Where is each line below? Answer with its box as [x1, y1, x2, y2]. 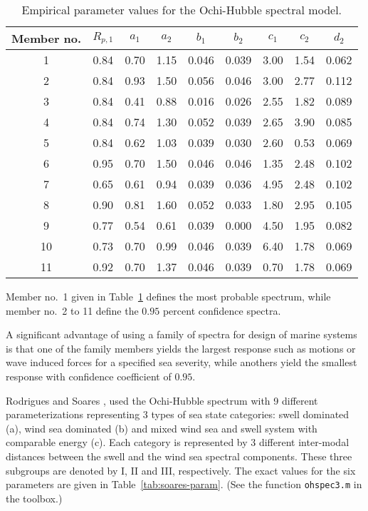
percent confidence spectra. [162, 303, 281, 318]
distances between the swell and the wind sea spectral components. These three [6, 448, 352, 463]
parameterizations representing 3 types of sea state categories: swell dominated [6, 407, 349, 422]
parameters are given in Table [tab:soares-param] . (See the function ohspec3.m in [6, 477, 362, 492]
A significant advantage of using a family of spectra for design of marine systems [6, 327, 357, 342]
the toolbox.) [6, 490, 63, 505]
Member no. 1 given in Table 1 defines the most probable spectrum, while [6, 289, 331, 303]
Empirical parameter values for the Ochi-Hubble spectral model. [21, 1, 342, 18]
